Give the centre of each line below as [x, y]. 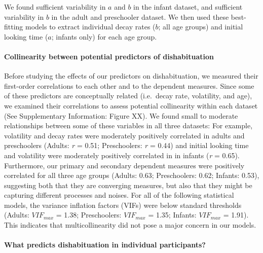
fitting [14, 27]
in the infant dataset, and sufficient [188, 7]
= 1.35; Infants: [172, 215]
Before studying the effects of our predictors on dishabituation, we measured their [131, 76]
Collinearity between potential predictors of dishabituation [109, 56]
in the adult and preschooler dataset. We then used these [140, 16]
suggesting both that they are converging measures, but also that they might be [128, 185]
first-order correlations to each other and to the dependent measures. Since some [129, 85]
